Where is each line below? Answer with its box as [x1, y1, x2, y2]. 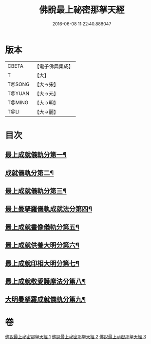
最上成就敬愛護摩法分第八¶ [5, 277, 86, 286]
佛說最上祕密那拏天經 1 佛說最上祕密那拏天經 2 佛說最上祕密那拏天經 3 [5, 334, 146, 340]
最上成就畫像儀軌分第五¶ [5, 223, 79, 231]
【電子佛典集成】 [34, 63, 74, 70]
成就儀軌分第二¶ [5, 169, 54, 177]
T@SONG [7, 81, 30, 88]
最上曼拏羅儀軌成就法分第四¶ [5, 205, 93, 213]
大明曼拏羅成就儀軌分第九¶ [5, 295, 86, 304]
